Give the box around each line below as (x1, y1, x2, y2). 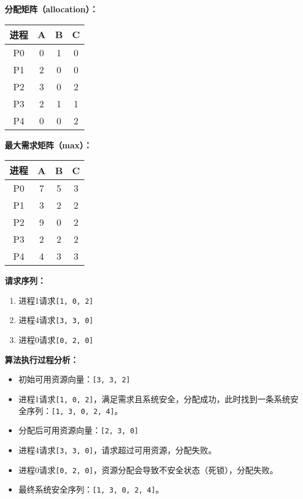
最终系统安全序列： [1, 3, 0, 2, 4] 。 (18, 483, 164, 495)
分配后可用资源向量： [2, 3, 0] (18, 424, 139, 436)
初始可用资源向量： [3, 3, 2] (18, 373, 131, 385)
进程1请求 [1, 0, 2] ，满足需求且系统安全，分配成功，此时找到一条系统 (18, 393, 291, 405)
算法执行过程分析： (5, 353, 79, 365)
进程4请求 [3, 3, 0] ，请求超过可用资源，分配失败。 (18, 443, 217, 456)
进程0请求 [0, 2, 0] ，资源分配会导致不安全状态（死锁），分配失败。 (18, 463, 278, 476)
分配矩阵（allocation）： (5, 3, 98, 15)
